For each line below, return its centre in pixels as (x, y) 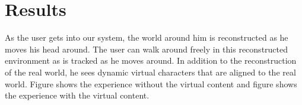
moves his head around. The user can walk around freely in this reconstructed (147, 49)
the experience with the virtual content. (77, 95)
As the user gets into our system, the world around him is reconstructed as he (147, 37)
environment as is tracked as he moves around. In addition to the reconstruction (151, 60)
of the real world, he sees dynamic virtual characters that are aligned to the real (150, 72)
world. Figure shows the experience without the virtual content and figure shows (151, 83)
